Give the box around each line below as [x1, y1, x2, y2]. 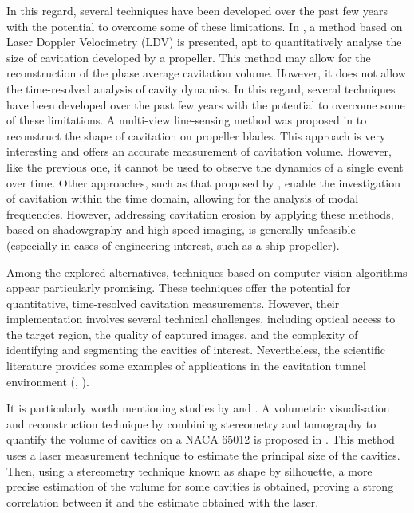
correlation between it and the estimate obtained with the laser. [6, 493, 319, 510]
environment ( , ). [6, 373, 89, 389]
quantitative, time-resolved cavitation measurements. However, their [6, 294, 340, 311]
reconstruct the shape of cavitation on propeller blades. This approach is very [6, 127, 386, 144]
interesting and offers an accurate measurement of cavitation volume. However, [6, 143, 392, 160]
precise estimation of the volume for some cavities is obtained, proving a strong [6, 478, 394, 495]
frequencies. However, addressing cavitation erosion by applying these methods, [6, 205, 394, 222]
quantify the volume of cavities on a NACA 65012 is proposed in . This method [6, 431, 395, 448]
